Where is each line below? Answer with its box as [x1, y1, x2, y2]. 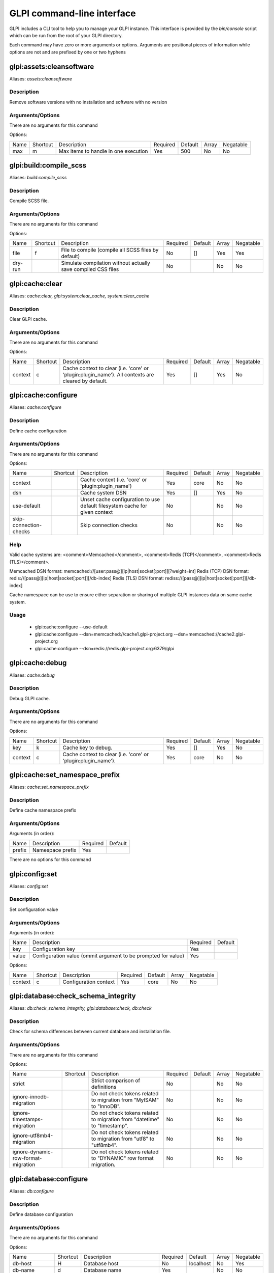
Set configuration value [9, 906, 58, 912]
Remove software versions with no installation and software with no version [9, 99, 167, 105]
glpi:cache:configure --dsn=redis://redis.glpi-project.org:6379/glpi [35, 645, 175, 651]
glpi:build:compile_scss [9, 161, 87, 170]
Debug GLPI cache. [9, 695, 50, 701]
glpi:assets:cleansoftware [9, 62, 94, 71]
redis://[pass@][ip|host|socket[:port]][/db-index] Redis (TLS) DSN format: [9, 575, 164, 582]
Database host [84, 1260, 119, 1267]
